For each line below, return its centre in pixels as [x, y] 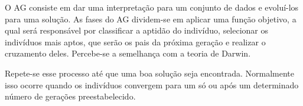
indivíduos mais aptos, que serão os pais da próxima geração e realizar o [135, 42]
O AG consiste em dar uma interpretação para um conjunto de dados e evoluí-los [152, 7]
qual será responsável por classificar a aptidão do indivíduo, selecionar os [137, 30]
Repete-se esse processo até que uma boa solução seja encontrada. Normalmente [149, 73]
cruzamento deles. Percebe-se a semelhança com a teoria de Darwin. [128, 53]
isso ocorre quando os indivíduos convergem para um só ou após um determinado [152, 85]
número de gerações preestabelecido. [70, 96]
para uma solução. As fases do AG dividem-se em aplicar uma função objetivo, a [151, 19]
